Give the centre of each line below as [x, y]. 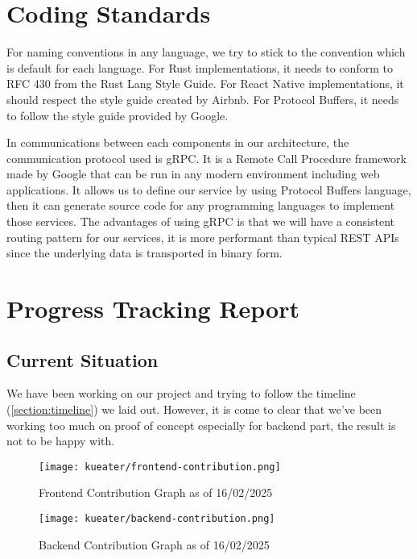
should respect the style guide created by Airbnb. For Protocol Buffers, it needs [203, 99]
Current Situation [83, 359]
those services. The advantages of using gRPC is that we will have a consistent [201, 221]
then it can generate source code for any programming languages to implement [201, 205]
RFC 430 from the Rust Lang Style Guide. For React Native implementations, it [205, 83]
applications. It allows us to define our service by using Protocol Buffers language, [209, 189]
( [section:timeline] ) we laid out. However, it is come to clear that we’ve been [194, 409]
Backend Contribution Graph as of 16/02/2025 [154, 544]
